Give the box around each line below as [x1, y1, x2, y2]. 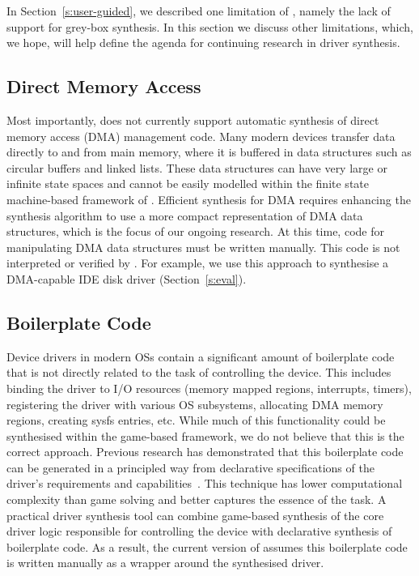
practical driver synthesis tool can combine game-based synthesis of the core [6, 506, 384, 523]
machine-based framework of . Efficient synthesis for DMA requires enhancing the [6, 190, 411, 207]
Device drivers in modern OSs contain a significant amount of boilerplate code [6, 348, 395, 365]
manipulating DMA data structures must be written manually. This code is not [6, 238, 400, 255]
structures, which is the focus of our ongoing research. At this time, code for [6, 223, 384, 240]
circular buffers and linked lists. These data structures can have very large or [6, 159, 387, 176]
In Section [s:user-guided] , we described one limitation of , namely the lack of [6, 2, 391, 19]
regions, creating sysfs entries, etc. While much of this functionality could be [6, 412, 386, 429]
